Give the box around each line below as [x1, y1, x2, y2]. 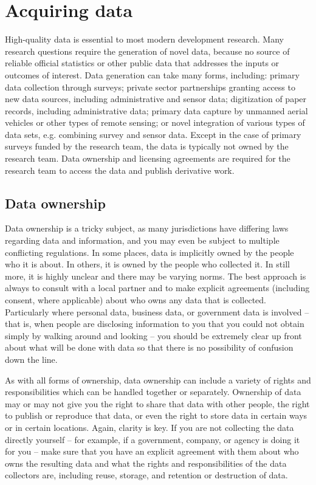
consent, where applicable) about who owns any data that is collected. [5, 294, 266, 306]
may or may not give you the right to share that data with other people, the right [5, 397, 310, 410]
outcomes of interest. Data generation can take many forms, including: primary [5, 68, 300, 81]
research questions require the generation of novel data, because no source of [5, 44, 290, 57]
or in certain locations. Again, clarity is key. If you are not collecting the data [5, 421, 294, 433]
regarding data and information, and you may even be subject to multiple [5, 234, 280, 247]
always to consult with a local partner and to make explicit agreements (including [5, 281, 310, 294]
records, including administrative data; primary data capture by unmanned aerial [5, 104, 308, 117]
